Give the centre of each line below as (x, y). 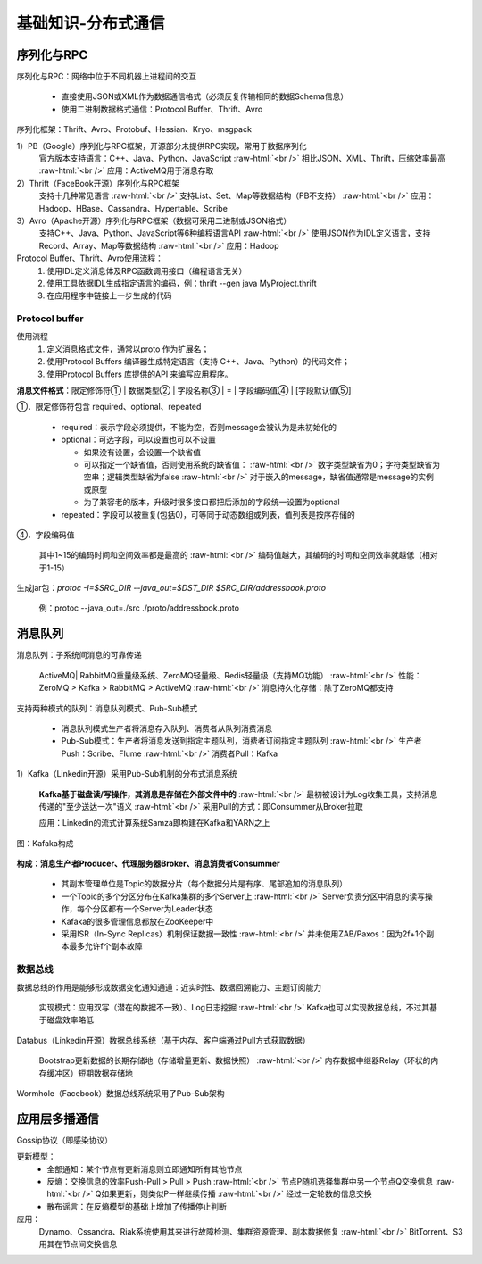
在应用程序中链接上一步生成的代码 (109, 295)
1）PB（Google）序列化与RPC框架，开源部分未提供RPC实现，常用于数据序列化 (162, 146)
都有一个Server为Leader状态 (160, 909)
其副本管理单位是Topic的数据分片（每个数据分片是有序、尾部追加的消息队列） (204, 884)
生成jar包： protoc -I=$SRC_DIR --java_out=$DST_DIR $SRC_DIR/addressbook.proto (171, 588)
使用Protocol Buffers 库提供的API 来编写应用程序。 (140, 374)
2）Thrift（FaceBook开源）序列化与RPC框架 (98, 183)
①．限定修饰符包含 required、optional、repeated (109, 407)
